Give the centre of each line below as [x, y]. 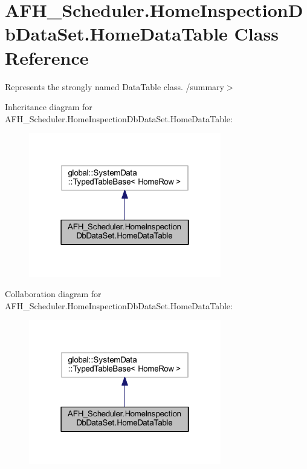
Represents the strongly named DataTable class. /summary [115, 86]
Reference [47, 57]
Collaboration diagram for [53, 294]
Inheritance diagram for [49, 107]
